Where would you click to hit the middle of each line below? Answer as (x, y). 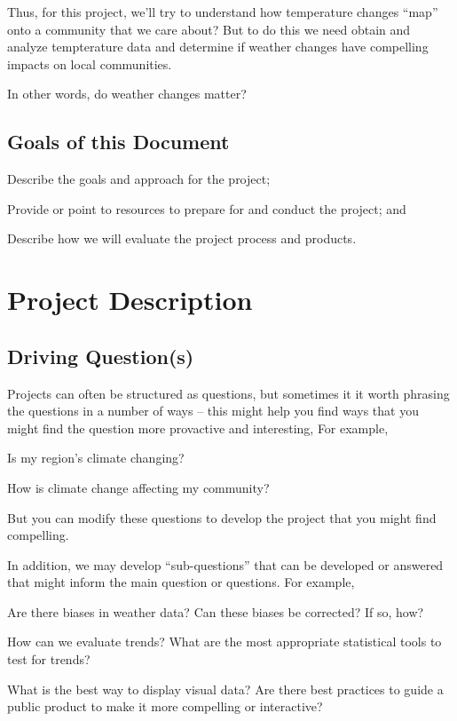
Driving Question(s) (101, 356)
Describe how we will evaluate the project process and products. (182, 238)
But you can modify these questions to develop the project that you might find (222, 517)
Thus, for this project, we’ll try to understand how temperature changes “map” (223, 12)
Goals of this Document (118, 142)
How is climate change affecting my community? (138, 487)
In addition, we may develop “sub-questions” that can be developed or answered (225, 564)
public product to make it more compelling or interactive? (165, 706)
